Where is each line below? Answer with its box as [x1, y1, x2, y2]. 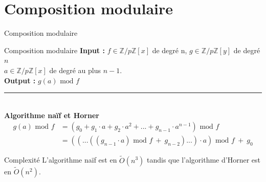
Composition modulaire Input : [4, 44, 105, 55]
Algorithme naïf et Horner [4, 109, 99, 120]
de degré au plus [49, 64, 101, 75]
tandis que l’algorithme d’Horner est [147, 154, 260, 165]
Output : [4, 75, 36, 85]
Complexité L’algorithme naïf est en [4, 154, 117, 165]
